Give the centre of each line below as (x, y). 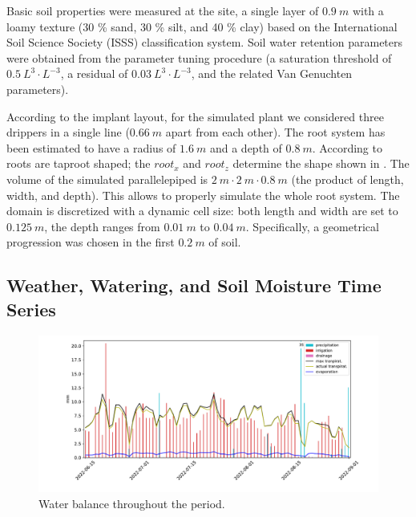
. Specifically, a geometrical (312, 226)
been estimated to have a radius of (91, 147)
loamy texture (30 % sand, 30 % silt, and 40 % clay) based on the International (202, 26)
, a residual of (94, 73)
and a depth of (246, 147)
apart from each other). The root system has (275, 132)
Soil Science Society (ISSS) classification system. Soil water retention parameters (205, 42)
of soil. (225, 242)
